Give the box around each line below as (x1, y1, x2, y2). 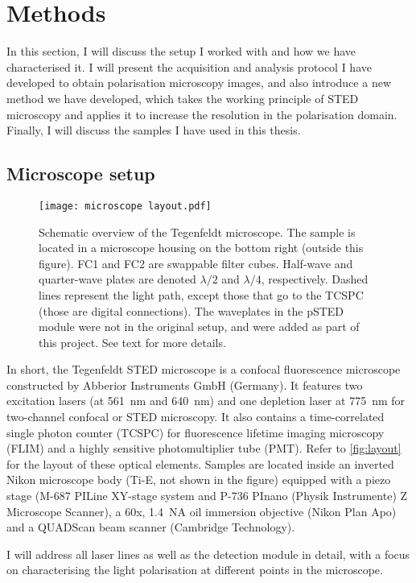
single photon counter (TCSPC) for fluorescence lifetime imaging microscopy (6, 424, 385, 440)
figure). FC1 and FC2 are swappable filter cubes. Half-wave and (39, 254, 353, 271)
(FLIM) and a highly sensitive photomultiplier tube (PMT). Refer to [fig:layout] (6, 440, 402, 457)
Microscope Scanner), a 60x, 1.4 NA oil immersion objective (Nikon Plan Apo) (6, 502, 397, 519)
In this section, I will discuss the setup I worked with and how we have (6, 43, 356, 60)
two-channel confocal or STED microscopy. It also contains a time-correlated (6, 408, 385, 425)
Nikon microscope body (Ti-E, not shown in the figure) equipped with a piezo (6, 471, 391, 488)
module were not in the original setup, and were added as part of (39, 318, 360, 335)
